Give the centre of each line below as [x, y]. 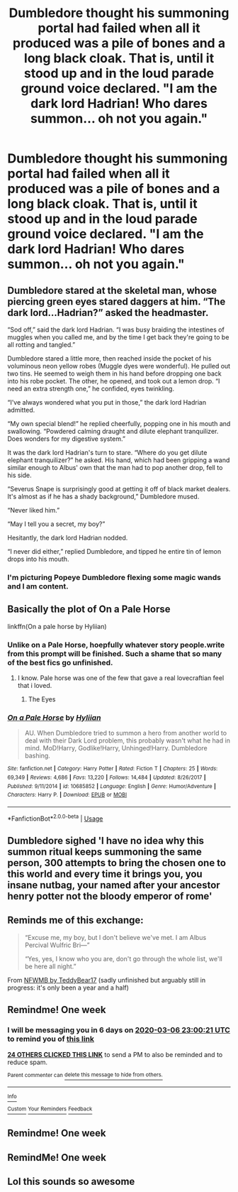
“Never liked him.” [34, 510]
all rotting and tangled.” [41, 345]
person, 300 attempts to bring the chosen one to [117, 863]
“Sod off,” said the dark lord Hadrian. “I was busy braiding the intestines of [116, 329]
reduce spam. [28, 1062]
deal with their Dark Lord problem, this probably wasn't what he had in [127, 740]
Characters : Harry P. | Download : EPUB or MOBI [67, 795]
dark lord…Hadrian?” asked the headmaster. [108, 313]
